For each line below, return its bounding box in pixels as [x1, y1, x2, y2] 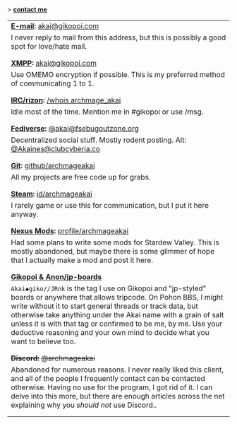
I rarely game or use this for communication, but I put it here [11, 201, 209, 210]
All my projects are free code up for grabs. [11, 172, 151, 182]
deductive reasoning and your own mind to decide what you [11, 328, 209, 337]
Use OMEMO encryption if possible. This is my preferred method [11, 70, 226, 79]
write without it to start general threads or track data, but [11, 301, 199, 311]
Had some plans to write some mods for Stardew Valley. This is [11, 237, 220, 247]
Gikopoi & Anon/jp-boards [11, 272, 102, 281]
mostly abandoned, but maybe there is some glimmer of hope [11, 247, 215, 256]
